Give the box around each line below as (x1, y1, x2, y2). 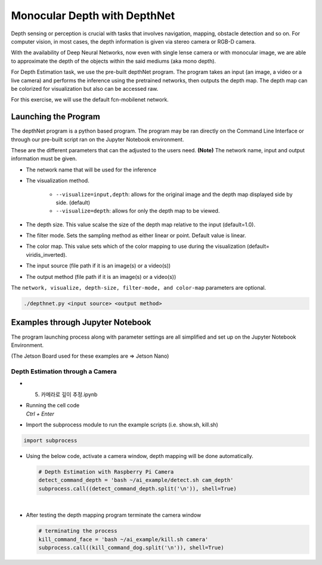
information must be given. (11, 155, 78, 162)
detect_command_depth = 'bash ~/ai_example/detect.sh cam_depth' (38, 477, 234, 484)
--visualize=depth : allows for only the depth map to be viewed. (55, 207, 220, 214)
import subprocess (23, 437, 78, 444)
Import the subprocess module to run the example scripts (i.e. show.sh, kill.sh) (26, 421, 219, 428)
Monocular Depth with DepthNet (11, 9, 175, 22)
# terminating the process (38, 527, 117, 535)
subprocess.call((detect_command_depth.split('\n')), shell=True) (38, 485, 237, 492)
